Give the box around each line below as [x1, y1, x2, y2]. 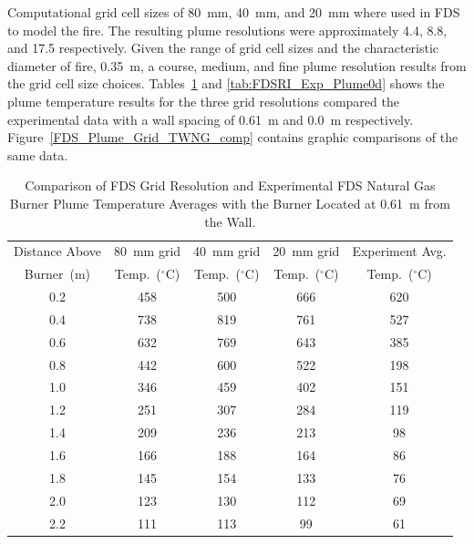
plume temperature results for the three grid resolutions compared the [7, 91, 399, 110]
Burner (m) [24, 264, 91, 283]
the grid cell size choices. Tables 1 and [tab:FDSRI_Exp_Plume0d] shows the [7, 74, 445, 93]
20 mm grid [273, 241, 340, 261]
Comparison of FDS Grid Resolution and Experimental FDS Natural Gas [25, 176, 436, 195]
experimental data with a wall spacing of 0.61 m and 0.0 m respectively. [7, 109, 414, 128]
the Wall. [204, 211, 256, 231]
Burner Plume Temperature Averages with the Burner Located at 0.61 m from [9, 193, 450, 212]
